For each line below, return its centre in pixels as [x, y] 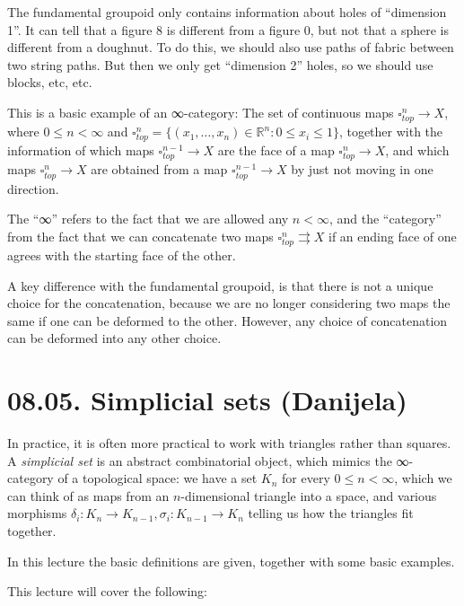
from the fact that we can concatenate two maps [140, 236]
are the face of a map [276, 150]
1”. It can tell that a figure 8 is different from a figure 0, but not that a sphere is [228, 29]
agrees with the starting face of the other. [122, 255]
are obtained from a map [159, 169]
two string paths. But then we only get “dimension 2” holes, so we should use [220, 64]
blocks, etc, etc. [50, 82]
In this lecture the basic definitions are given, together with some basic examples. [231, 561]
